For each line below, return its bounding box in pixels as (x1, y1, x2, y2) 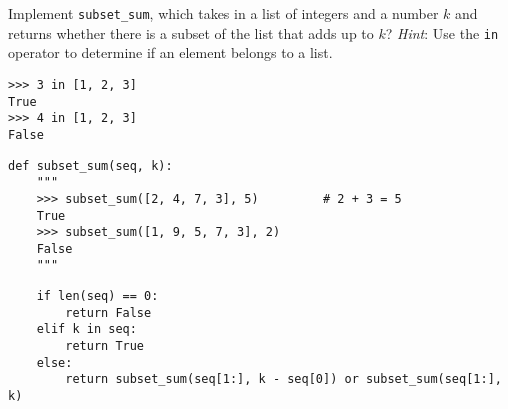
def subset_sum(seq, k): (8, 158, 173, 173)
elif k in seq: (36, 322, 137, 337)
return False (65, 305, 152, 320)
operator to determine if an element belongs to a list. (8, 42, 333, 63)
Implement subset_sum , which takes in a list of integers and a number (8, 3, 439, 23)
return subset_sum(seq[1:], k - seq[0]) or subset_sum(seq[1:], (65, 372, 502, 387)
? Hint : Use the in (385, 22, 499, 43)
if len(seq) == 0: (36, 289, 159, 304)
